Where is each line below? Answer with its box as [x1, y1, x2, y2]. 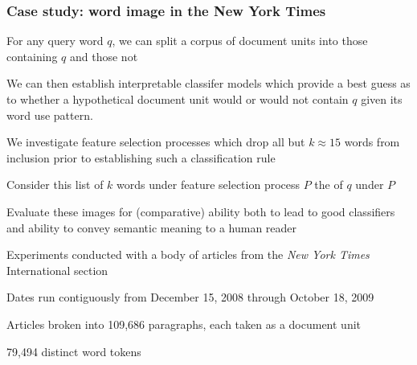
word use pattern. [6, 106, 93, 123]
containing [6, 47, 58, 64]
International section [6, 261, 108, 278]
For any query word [6, 32, 104, 49]
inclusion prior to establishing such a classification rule [6, 149, 276, 166]
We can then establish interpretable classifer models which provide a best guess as [6, 75, 411, 92]
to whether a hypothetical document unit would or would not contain [6, 91, 349, 107]
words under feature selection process [117, 176, 300, 193]
